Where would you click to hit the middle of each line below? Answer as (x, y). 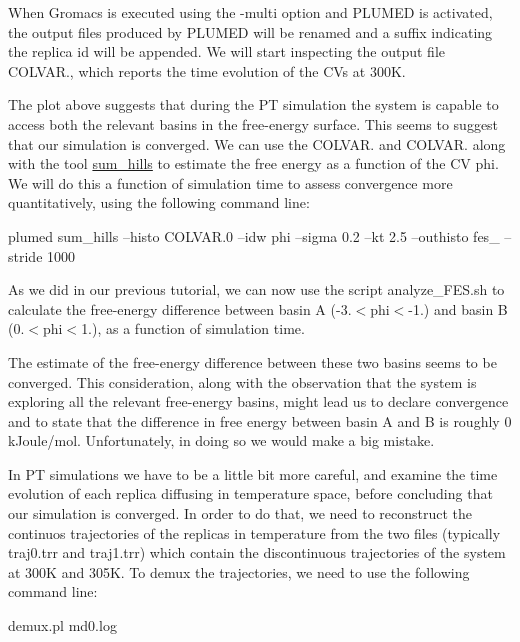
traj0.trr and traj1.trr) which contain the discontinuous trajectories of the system (257, 552)
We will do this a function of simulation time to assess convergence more (230, 182)
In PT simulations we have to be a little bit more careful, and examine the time (253, 473)
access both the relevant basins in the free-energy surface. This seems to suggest (253, 123)
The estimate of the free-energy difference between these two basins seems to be (252, 361)
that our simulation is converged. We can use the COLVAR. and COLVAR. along (257, 143)
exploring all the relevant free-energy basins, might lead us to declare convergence (258, 401)
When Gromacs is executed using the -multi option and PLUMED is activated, (250, 12)
